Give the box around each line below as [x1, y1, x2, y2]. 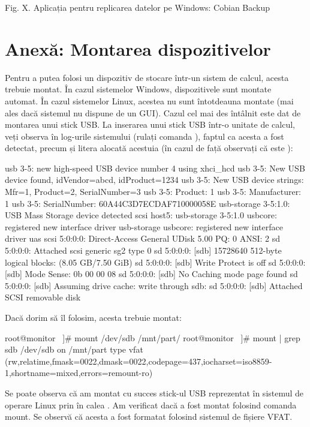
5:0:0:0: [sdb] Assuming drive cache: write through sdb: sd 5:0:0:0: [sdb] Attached [5, 279, 303, 291]
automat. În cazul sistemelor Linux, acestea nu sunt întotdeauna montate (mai [5, 94, 294, 107]
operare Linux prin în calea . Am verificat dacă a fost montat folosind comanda [5, 398, 297, 411]
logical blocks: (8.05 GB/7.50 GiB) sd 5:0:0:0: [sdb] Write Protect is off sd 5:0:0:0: [5, 255, 306, 268]
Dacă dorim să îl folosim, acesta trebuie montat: [5, 311, 182, 323]
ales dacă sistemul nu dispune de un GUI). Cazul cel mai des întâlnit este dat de [5, 106, 301, 119]
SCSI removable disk [5, 291, 81, 303]
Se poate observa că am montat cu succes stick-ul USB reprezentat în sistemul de [5, 386, 304, 399]
